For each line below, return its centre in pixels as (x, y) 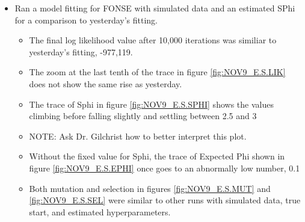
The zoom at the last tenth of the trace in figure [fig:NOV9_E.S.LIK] (157, 72)
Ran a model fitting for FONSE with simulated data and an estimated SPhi (155, 8)
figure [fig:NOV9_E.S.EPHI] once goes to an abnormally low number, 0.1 (165, 168)
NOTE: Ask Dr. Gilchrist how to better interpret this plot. (138, 136)
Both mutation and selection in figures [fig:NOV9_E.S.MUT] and (150, 188)
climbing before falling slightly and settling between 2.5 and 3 (143, 116)
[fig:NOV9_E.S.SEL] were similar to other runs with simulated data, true (165, 200)
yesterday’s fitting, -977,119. (81, 51)
